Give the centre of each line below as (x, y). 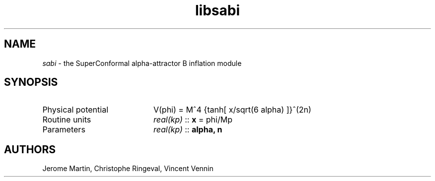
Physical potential (75, 110)
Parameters (64, 130)
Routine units (67, 120)
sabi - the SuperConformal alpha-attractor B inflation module (142, 63)
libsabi (217, 10)
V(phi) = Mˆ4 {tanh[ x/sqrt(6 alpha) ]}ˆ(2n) (232, 110)
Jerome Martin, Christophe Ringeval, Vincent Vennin (128, 169)
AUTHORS (30, 149)
